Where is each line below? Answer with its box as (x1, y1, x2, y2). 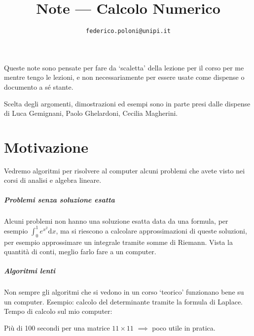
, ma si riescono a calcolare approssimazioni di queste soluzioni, (56, 225, 247, 235)
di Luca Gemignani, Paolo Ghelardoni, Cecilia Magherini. (4, 108, 178, 118)
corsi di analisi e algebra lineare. (4, 175, 102, 185)
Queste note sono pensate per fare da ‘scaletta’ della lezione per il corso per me (4, 62, 244, 72)
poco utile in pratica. (152, 323, 216, 333)
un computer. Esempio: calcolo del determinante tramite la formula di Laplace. (4, 296, 243, 306)
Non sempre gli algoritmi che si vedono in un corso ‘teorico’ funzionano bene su (4, 287, 244, 297)
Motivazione (4, 136, 88, 157)
